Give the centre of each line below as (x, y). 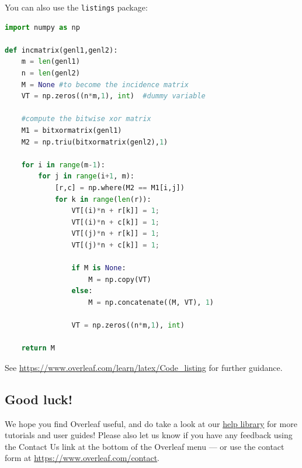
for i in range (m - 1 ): (63, 165)
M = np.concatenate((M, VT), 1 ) (151, 302)
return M (38, 348)
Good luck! (39, 399)
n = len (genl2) (51, 73)
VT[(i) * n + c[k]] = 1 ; (115, 222)
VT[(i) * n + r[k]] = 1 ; (115, 211)
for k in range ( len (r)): (103, 199)
